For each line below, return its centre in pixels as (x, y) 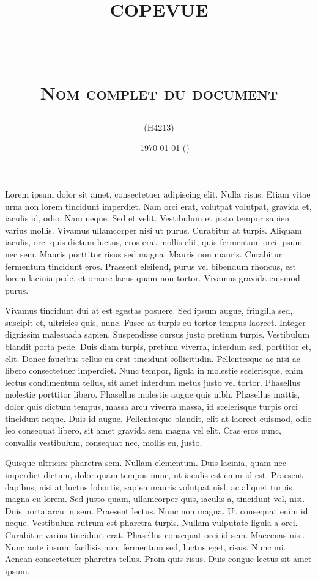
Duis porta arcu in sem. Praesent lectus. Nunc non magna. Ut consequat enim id (157, 510)
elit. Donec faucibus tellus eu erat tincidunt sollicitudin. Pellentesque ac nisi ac (153, 358)
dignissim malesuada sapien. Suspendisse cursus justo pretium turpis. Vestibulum (157, 334)
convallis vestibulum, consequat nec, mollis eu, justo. (104, 442)
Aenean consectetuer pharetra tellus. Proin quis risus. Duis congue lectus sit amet (158, 559)
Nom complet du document (159, 92)
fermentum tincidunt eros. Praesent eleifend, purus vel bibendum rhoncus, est (151, 266)
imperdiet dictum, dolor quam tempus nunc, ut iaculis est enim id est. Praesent (154, 475)
